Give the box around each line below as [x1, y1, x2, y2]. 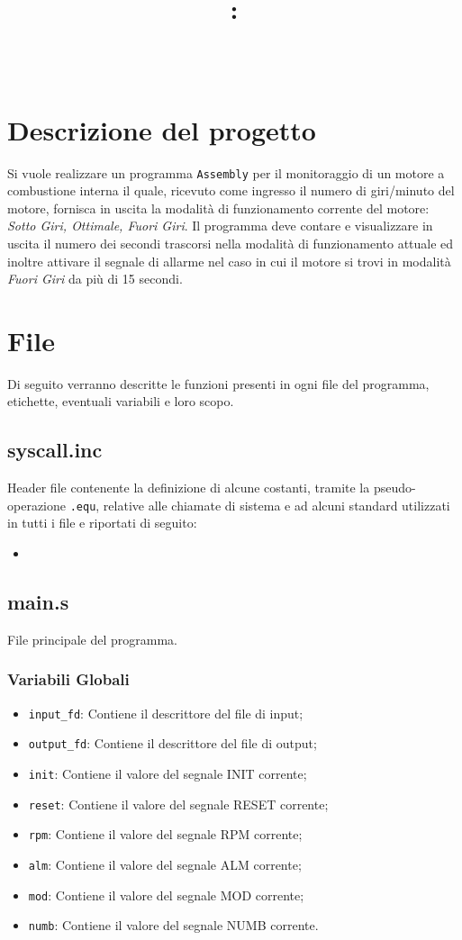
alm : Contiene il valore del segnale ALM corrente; [28, 854, 302, 873]
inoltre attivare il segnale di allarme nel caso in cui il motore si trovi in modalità [7, 251, 451, 270]
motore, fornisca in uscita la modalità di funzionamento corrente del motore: [7, 198, 430, 217]
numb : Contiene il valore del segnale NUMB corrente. [28, 916, 319, 935]
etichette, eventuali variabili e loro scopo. [7, 392, 234, 411]
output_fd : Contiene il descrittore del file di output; [28, 734, 317, 753]
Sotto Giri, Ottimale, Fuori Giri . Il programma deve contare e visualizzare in [7, 216, 433, 235]
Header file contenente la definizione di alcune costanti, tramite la [7, 478, 370, 497]
